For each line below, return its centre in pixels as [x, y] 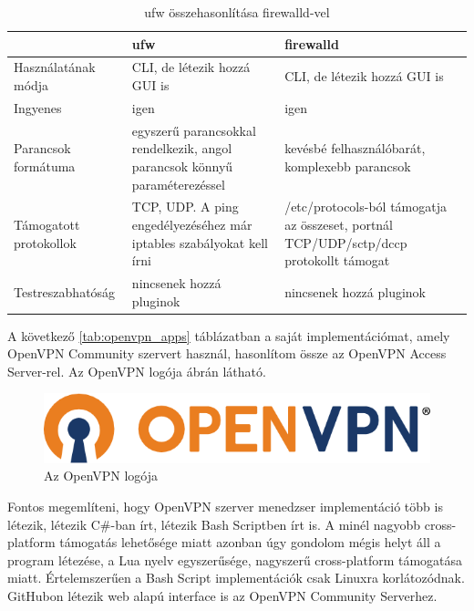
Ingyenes [38, 107]
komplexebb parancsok [348, 166]
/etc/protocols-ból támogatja [366, 207]
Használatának [55, 67]
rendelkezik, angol [182, 148]
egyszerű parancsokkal [194, 130]
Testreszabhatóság [65, 291]
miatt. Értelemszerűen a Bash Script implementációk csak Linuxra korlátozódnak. [236, 578]
